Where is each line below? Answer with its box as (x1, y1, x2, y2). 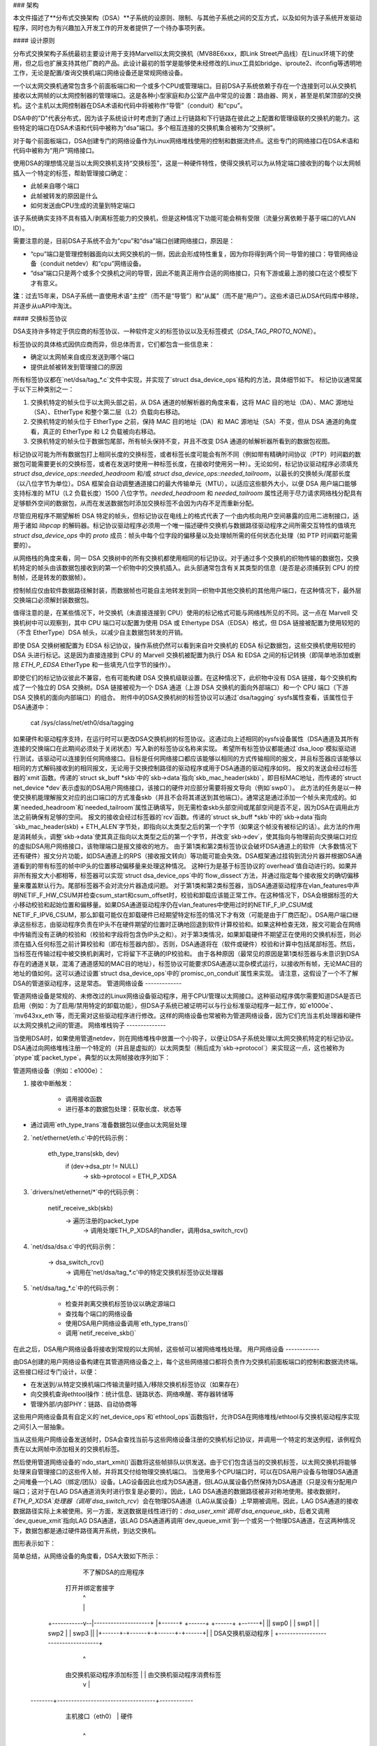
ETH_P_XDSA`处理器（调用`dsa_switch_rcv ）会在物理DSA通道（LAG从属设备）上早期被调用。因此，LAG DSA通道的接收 (13, 1497, 359, 1505)
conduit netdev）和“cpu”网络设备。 (42, 259, 146, 267)
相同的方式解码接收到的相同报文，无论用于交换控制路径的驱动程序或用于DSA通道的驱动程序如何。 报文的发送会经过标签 (13, 763, 357, 772)
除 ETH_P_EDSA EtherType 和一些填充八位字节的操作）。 (13, 661, 175, 669)
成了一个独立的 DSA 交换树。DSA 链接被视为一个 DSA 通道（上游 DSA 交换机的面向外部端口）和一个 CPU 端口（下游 (13, 683, 349, 691)
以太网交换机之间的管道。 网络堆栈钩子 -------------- (13, 1021, 167, 1029)
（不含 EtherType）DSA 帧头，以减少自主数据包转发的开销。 (13, 629, 187, 637)
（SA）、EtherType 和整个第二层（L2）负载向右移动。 (30, 408, 184, 416)
